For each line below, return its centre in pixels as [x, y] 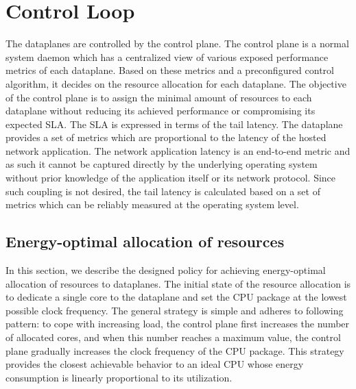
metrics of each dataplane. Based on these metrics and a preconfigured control [170, 70]
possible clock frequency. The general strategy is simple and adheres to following [175, 310]
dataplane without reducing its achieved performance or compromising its [161, 111]
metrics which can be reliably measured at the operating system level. [152, 204]
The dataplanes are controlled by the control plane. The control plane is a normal [177, 43]
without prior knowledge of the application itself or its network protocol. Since [171, 178]
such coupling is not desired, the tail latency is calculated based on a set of [163, 191]
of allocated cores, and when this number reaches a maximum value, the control [173, 337]
